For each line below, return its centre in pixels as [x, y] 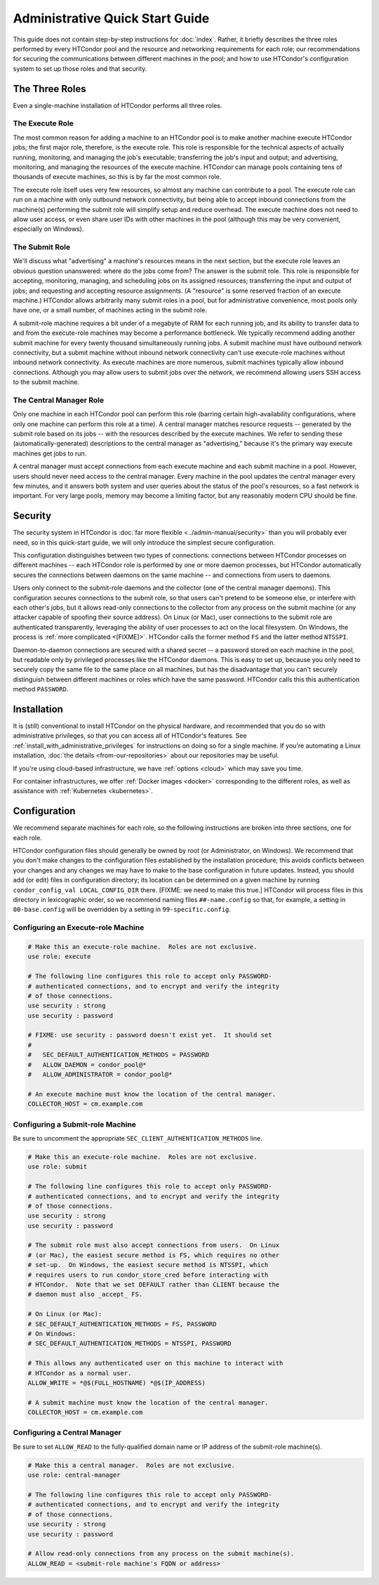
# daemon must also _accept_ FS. [85, 1294]
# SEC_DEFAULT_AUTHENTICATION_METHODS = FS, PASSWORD [122, 1324]
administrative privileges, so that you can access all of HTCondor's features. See [130, 736]
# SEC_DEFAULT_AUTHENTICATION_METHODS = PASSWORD [119, 1055]
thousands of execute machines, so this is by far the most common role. [117, 177]
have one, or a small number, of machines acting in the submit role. [110, 310]
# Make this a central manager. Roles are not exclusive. [131, 1465]
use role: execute [59, 957]
